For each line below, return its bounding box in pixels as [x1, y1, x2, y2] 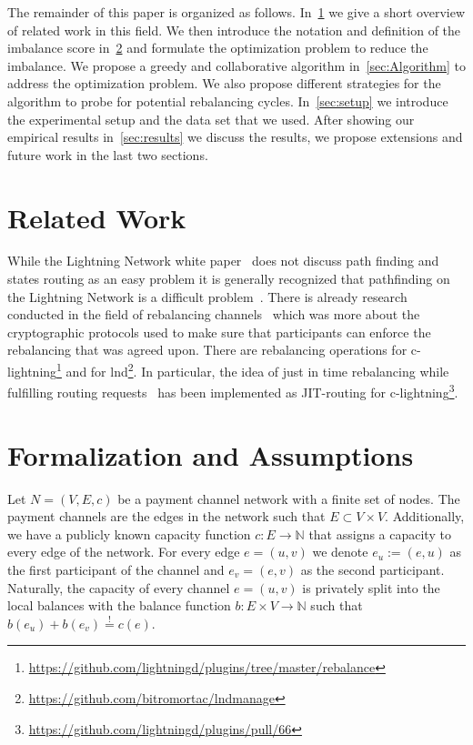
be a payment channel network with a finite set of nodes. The [117, 488, 460, 508]
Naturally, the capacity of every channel [7, 578, 230, 597]
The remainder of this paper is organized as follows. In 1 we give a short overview [7, 3, 466, 21]
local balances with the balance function [7, 596, 231, 615]
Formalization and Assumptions [7, 436, 414, 473]
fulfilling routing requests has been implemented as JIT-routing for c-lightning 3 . [7, 380, 458, 401]
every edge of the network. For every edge [7, 542, 240, 561]
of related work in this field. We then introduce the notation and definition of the [7, 20, 461, 39]
